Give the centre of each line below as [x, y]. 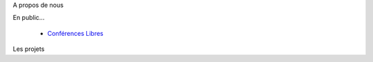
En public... [29, 18]
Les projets [29, 49]
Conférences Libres [75, 33]
